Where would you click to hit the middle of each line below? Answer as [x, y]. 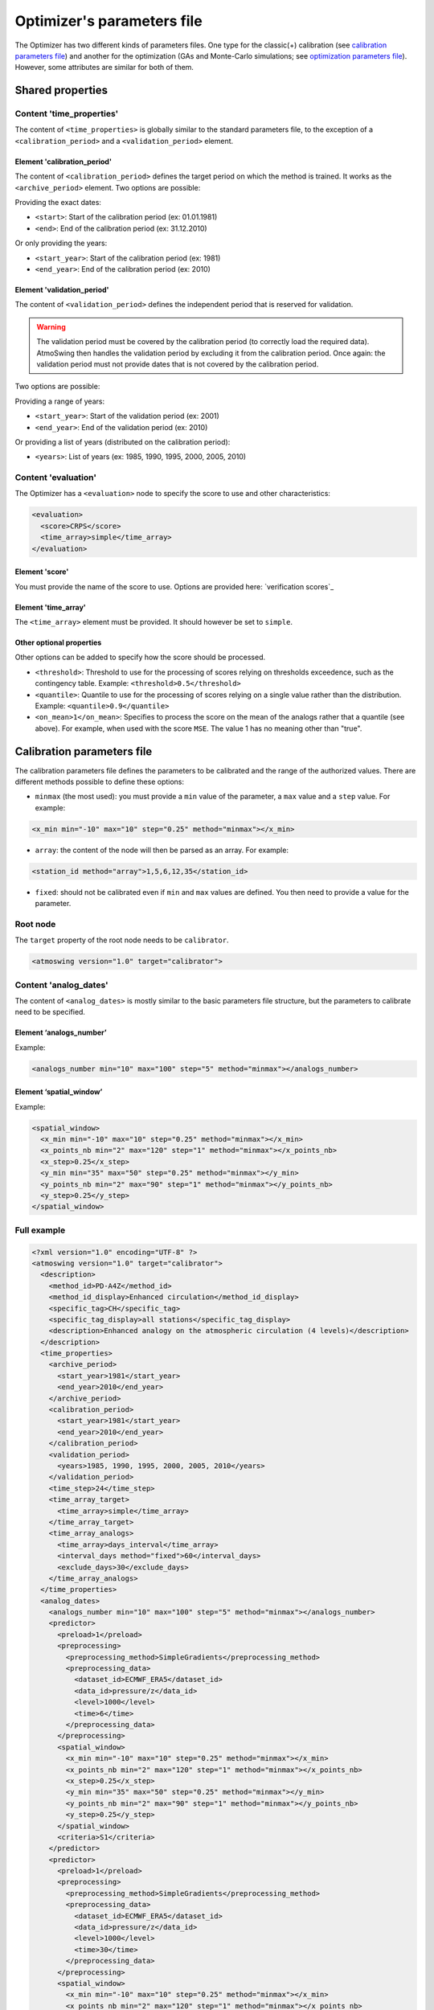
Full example [40, 1230]
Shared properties [61, 90]
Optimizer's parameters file [108, 21]
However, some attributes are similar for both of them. [104, 68]
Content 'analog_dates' [61, 985]
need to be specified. [50, 1012]
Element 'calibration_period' [63, 162]
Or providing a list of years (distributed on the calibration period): [123, 441]
